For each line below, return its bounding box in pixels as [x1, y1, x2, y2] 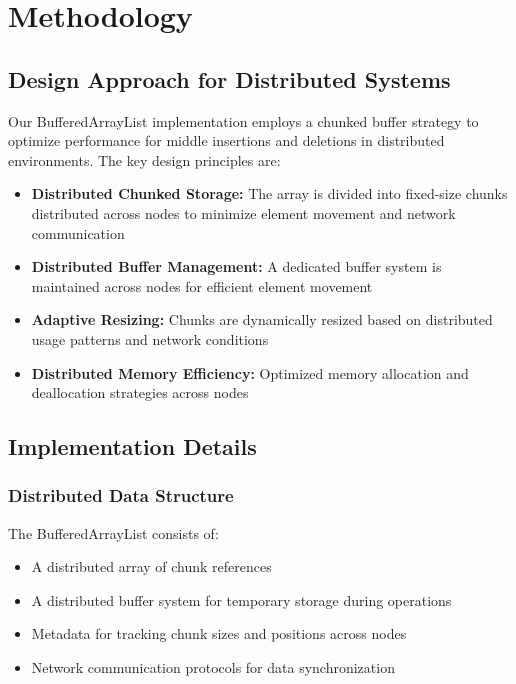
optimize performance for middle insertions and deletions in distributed [8, 130, 445, 151]
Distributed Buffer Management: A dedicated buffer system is [31, 256, 442, 277]
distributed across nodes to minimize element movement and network [31, 202, 456, 223]
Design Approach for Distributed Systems [8, 63, 451, 94]
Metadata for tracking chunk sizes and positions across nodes [31, 623, 407, 644]
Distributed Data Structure [8, 483, 234, 508]
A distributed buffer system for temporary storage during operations [31, 589, 452, 610]
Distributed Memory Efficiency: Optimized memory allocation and [31, 362, 469, 383]
